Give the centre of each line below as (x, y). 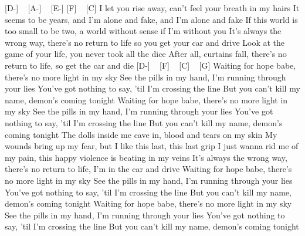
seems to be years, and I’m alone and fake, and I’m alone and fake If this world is (151, 19)
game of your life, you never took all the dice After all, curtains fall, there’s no (146, 54)
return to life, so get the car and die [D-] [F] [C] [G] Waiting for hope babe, (150, 65)
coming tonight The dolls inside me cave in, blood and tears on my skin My (141, 134)
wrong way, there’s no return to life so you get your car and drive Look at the (145, 42)
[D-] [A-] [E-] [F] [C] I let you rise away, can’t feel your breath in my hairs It (152, 8)
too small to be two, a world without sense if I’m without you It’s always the (143, 31)
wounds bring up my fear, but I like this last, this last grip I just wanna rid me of (152, 146)
